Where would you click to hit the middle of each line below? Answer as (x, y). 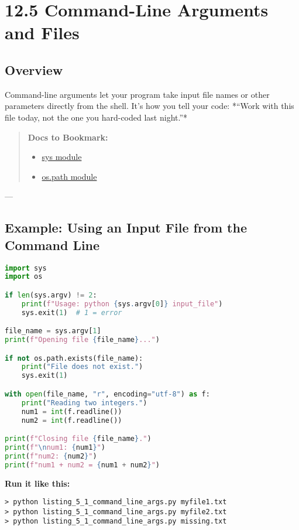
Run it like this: (37, 483)
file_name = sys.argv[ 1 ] (53, 331)
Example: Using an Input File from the (126, 228)
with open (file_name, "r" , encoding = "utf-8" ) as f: (107, 394)
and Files (42, 33)
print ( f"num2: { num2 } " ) (51, 456)
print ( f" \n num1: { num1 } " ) (55, 447)
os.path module (69, 176)
